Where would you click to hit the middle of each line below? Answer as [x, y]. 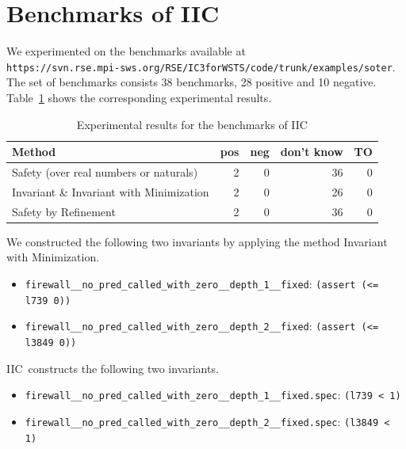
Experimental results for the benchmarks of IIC [192, 124]
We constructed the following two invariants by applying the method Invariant [197, 241]
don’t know [312, 152]
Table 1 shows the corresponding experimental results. [139, 97]
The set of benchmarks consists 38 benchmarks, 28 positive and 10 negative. [192, 82]
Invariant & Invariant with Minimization [111, 191]
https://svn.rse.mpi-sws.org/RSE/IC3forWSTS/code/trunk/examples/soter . [201, 66]
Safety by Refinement [64, 211]
